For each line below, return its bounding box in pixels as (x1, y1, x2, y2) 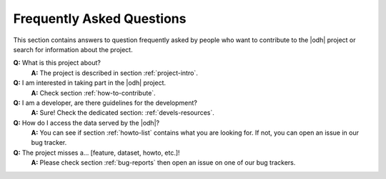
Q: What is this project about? (13, 58, 102, 67)
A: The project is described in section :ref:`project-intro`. (31, 68, 198, 77)
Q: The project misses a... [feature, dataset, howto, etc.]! (13, 148, 180, 157)
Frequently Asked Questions (13, 11, 187, 26)
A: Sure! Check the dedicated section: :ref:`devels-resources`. (31, 108, 214, 117)
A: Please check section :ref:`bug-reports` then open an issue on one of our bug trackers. (31, 158, 296, 167)
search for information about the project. (13, 45, 133, 53)
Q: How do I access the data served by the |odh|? (13, 118, 160, 127)
